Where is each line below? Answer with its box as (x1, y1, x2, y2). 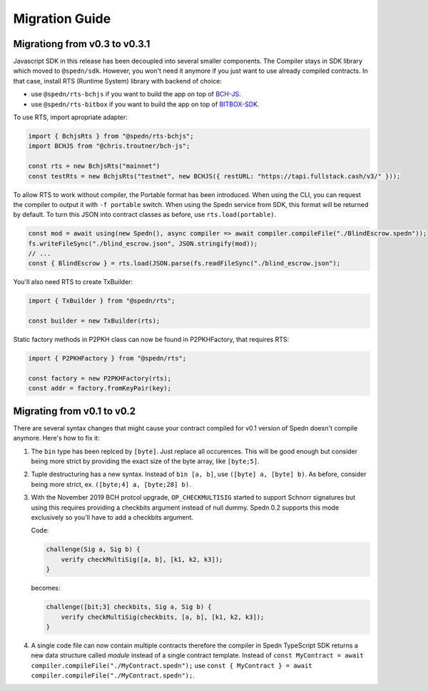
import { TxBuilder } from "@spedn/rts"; (28, 297, 175, 305)
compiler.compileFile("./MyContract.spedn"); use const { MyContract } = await (31, 661, 313, 670)
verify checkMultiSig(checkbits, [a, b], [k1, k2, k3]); (61, 612, 265, 621)
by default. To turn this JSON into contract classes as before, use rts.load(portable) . (13, 211, 277, 219)
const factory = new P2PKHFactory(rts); (28, 374, 171, 382)
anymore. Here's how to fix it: (13, 434, 100, 443)
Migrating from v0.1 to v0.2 (13, 405, 136, 417)
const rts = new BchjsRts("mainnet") (28, 162, 160, 171)
